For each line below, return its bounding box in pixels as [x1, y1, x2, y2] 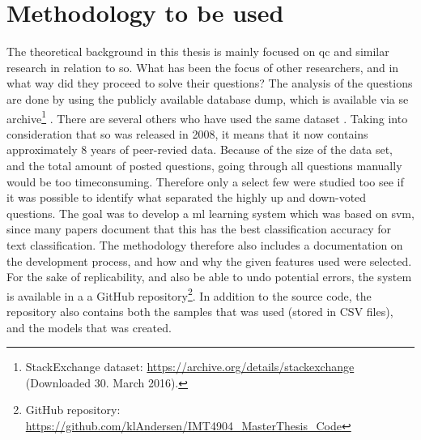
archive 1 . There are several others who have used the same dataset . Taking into [6, 107, 408, 126]
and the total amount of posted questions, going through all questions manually [6, 156, 402, 173]
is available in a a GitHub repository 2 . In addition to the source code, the [6, 284, 372, 304]
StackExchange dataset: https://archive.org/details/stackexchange [25, 358, 355, 375]
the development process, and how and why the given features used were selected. [6, 252, 412, 269]
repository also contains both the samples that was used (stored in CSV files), [6, 302, 393, 319]
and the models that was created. [6, 318, 172, 335]
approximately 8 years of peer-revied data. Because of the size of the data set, [6, 141, 393, 158]
